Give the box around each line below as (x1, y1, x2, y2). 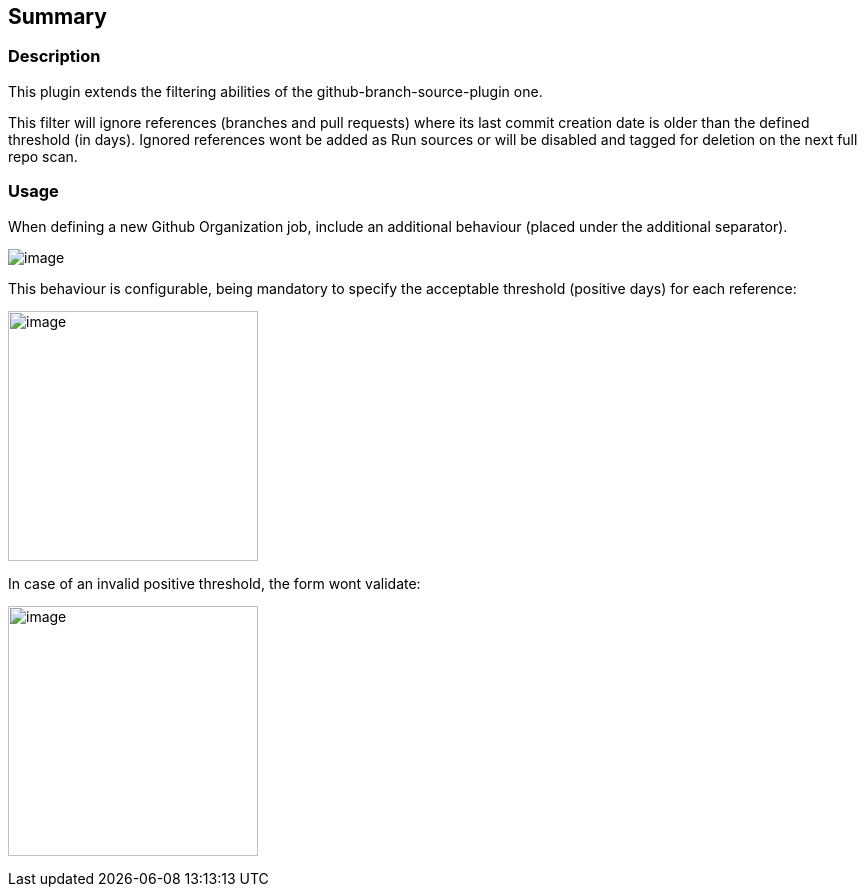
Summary (8, 4, 107, 29)
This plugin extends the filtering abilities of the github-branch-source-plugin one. (8, 82, 543, 100)
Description (8, 46, 101, 67)
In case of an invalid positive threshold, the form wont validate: (8, 574, 421, 592)
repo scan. (8, 147, 78, 165)
